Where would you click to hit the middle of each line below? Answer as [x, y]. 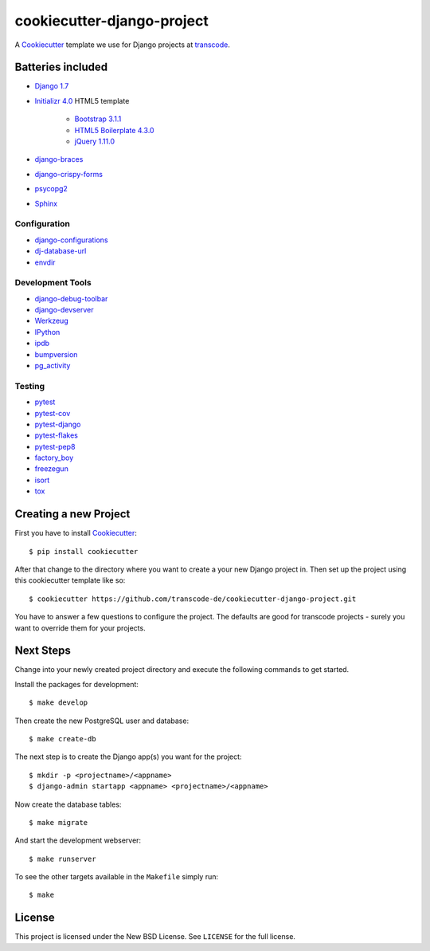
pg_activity [53, 365]
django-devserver [64, 310]
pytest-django [58, 424]
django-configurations [71, 240]
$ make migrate [59, 822]
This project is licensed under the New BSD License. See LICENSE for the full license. [155, 937]
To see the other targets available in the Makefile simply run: [117, 877]
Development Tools [53, 283]
